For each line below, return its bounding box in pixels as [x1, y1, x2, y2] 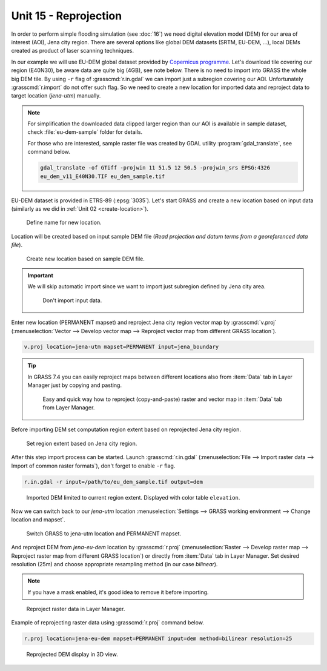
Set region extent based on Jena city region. [26, 440, 137, 447]
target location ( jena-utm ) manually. [11, 92, 101, 99]
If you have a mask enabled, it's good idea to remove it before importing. [27, 588, 209, 596]
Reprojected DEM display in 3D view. [26, 651, 118, 658]
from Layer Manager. [42, 404, 95, 411]
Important [27, 271, 54, 279]
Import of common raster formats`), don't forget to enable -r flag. [11, 462, 176, 469]
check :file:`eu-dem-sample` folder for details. [27, 128, 142, 136]
